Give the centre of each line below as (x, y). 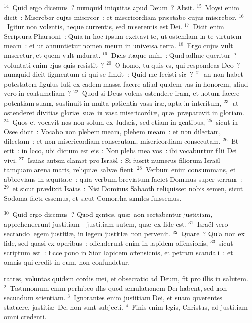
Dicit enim (209, 27)
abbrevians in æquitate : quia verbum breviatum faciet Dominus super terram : (123, 179)
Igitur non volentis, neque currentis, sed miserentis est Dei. (95, 27)
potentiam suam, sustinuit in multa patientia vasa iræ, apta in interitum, (113, 102)
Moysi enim (222, 7)
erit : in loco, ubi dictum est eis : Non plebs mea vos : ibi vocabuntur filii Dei (121, 150)
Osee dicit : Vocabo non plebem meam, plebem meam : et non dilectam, (113, 131)
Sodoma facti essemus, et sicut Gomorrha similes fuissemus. (93, 198)
